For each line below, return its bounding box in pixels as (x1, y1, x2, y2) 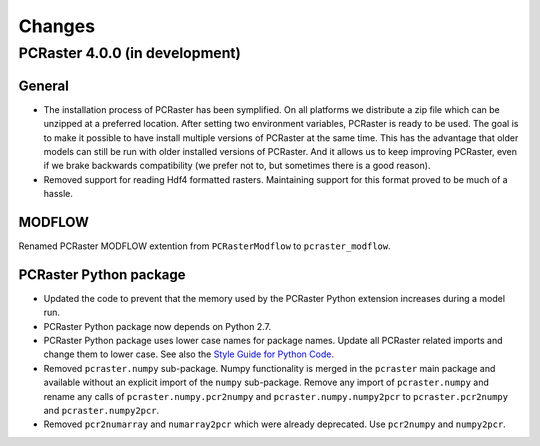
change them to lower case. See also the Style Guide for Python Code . (43, 348, 335, 360)
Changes (18, 15, 95, 37)
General (18, 77, 70, 94)
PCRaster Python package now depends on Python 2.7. (43, 320, 272, 332)
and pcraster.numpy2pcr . (43, 405, 160, 416)
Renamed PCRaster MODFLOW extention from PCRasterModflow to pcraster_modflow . (18, 240, 391, 252)
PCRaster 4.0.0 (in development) (18, 44, 242, 62)
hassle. (43, 188, 74, 200)
